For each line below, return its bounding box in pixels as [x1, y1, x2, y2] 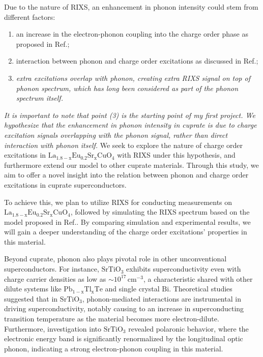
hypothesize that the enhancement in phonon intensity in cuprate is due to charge [4, 120, 257, 130]
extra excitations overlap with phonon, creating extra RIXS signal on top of [16, 72, 250, 83]
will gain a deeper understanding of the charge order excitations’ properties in [4, 226, 247, 237]
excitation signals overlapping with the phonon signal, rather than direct [4, 129, 228, 140]
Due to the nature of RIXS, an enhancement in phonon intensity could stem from [4, 2, 258, 12]
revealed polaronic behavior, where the [128, 323, 249, 334]
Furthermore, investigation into [4, 323, 101, 334]
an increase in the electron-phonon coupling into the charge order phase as [16, 28, 248, 39]
